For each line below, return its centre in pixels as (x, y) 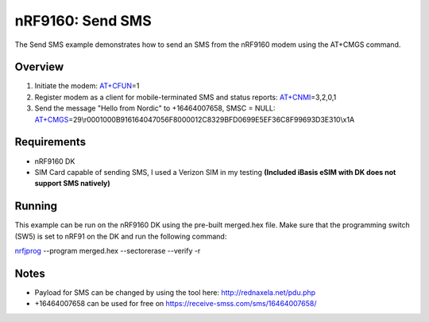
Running (36, 206)
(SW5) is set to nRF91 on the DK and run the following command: (121, 236)
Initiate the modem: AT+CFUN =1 (87, 86)
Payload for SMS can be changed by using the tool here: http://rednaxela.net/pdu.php (175, 292)
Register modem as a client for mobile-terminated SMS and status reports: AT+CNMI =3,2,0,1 (186, 97)
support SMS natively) (72, 184)
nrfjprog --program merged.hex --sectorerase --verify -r (108, 251)
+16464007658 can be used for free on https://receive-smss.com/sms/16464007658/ (176, 304)
